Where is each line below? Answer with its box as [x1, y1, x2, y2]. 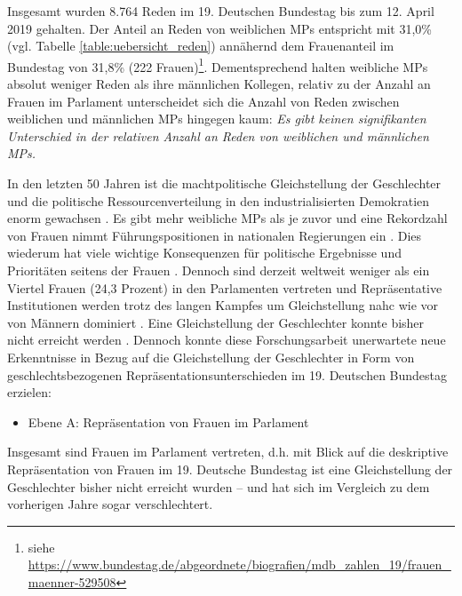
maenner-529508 [28, 572, 116, 591]
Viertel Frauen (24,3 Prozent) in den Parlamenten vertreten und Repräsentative [7, 278, 442, 297]
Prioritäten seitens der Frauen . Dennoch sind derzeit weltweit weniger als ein [7, 260, 430, 279]
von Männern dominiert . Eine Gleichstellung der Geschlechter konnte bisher [7, 313, 425, 331]
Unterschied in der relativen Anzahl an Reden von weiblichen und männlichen [7, 126, 429, 145]
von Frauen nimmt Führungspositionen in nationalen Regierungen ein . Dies [7, 226, 422, 244]
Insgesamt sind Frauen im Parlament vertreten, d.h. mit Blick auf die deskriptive [7, 442, 449, 461]
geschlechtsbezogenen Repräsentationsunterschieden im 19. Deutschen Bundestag [7, 365, 448, 384]
